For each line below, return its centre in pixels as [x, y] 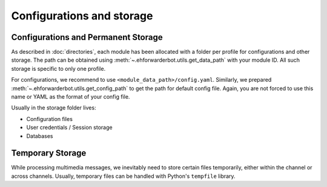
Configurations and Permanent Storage [87, 37]
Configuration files [49, 119]
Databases [40, 136]
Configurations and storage [82, 16]
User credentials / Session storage [69, 128]
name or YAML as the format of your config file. [71, 97]
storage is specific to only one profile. [58, 68]
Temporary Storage [49, 153]
